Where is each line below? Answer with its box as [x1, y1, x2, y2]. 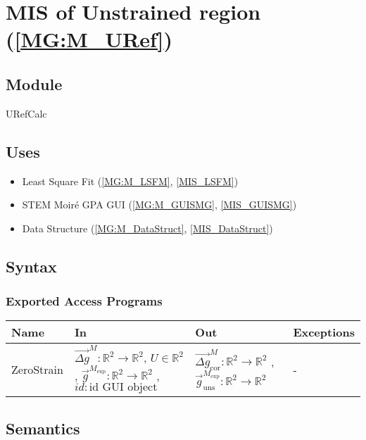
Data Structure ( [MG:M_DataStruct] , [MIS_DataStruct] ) [22, 220, 273, 235]
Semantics [6, 417, 80, 439]
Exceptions [293, 324, 355, 341]
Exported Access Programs [6, 292, 163, 310]
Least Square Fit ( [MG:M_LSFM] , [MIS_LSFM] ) [22, 173, 239, 188]
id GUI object [89, 382, 158, 394]
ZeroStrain [11, 361, 63, 378]
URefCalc [6, 106, 47, 120]
